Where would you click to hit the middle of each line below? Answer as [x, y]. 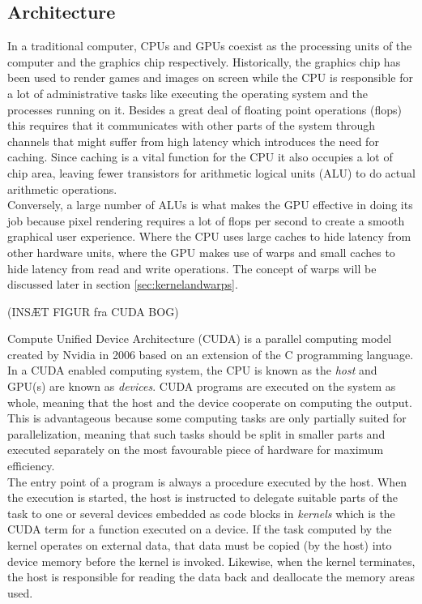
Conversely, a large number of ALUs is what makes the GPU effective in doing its [210, 205]
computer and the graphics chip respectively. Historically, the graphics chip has [204, 61]
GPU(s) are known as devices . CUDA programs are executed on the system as [202, 386]
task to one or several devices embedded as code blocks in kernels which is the [201, 513]
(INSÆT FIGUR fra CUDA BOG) [93, 311]
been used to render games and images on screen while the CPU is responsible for [210, 77]
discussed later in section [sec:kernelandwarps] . [123, 284]
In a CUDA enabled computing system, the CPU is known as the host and [192, 370]
